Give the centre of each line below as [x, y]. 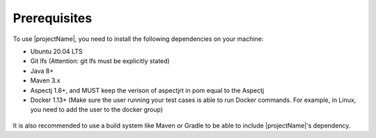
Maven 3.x [45, 80]
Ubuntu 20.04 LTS [56, 51]
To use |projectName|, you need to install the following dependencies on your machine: [138, 39]
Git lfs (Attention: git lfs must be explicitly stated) [100, 61]
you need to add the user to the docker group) [97, 110]
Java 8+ [42, 71]
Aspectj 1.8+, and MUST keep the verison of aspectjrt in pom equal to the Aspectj [147, 90]
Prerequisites [53, 18]
